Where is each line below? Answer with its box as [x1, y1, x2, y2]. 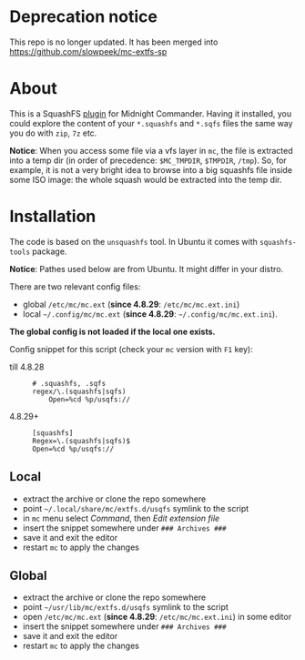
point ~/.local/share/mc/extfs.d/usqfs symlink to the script [22, 503, 249, 513]
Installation [9, 207, 97, 227]
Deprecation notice [9, 6, 158, 27]
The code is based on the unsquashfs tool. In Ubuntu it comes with [9, 236, 258, 247]
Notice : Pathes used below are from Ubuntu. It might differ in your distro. [9, 263, 284, 274]
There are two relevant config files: [9, 280, 141, 292]
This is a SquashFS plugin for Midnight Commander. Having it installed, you [9, 107, 292, 119]
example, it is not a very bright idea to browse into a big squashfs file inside [9, 164, 293, 175]
